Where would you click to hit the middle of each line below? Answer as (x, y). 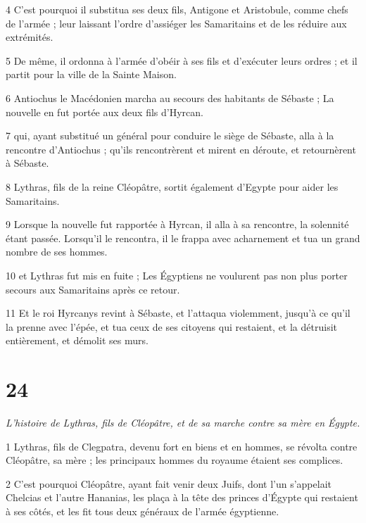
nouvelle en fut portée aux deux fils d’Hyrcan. (105, 112)
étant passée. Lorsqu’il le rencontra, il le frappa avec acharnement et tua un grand (183, 238)
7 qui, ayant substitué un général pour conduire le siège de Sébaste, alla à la (170, 136)
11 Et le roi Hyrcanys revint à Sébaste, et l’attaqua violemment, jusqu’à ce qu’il (178, 313)
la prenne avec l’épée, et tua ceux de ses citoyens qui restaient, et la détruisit (171, 326)
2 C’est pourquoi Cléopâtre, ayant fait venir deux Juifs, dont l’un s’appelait (169, 483)
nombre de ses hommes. (57, 252)
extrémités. (30, 37)
